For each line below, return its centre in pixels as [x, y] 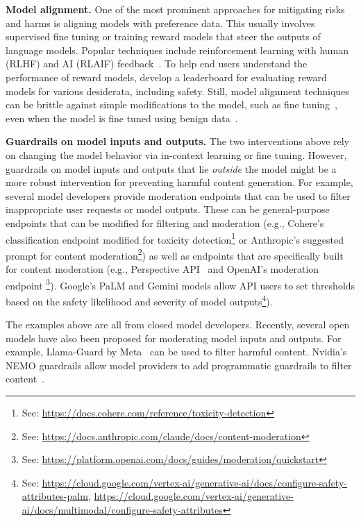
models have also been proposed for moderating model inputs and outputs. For [174, 338]
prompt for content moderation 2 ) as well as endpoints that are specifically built [175, 254]
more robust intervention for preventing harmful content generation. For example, [179, 182]
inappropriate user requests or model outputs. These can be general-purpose [168, 209]
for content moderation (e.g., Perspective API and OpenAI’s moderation [162, 269]
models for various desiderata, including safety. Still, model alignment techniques [177, 91]
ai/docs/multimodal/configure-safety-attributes [122, 510]
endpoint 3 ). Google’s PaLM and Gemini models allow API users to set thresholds [180, 284]
